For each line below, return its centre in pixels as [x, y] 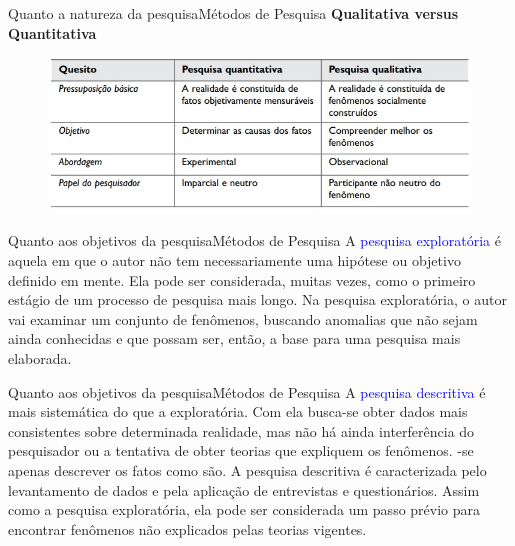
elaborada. [40, 358]
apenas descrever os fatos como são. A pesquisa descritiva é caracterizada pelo [247, 470]
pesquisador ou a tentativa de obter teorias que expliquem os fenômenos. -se [241, 450]
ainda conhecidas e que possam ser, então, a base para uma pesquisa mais [234, 338]
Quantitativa [52, 32]
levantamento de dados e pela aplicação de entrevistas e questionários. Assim [244, 489]
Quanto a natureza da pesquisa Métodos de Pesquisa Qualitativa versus [233, 13]
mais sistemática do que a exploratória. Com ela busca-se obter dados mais [238, 411]
